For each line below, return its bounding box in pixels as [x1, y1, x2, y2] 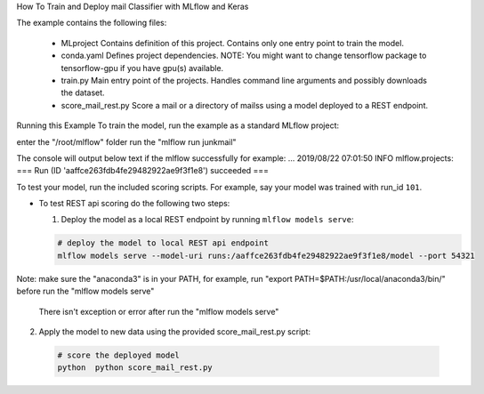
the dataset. [60, 87, 106, 98]
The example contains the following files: [16, 18, 167, 28]
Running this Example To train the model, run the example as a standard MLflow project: [16, 120, 340, 131]
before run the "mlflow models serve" [16, 285, 155, 297]
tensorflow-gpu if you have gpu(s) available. [60, 62, 224, 73]
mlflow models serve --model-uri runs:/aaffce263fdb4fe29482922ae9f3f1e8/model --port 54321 [57, 250, 475, 261]
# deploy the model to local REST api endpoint [57, 238, 269, 248]
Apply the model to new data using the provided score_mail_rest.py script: [38, 326, 311, 337]
